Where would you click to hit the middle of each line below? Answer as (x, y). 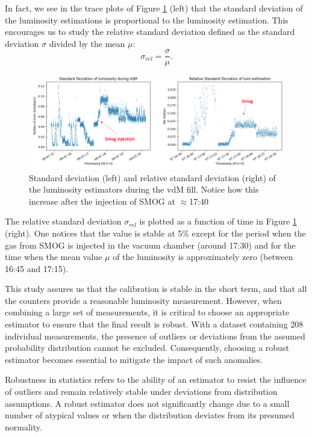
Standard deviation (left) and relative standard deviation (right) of (152, 177)
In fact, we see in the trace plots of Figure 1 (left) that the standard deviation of (154, 8)
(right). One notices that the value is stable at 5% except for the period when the (155, 233)
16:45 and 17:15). (37, 268)
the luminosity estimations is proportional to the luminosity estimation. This (147, 20)
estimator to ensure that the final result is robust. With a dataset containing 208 (154, 324)
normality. (23, 426)
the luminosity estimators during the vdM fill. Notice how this (144, 189)
